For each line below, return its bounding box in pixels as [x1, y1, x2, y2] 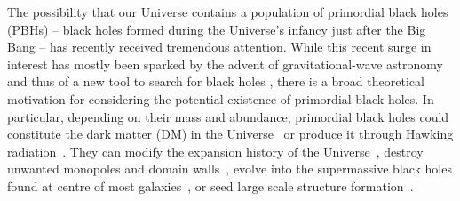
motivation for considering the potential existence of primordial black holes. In [7, 89, 434, 108]
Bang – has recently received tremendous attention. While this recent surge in [7, 37, 432, 56]
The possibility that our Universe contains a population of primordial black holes [7, 3, 448, 20]
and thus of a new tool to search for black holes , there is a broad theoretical [7, 72, 424, 91]
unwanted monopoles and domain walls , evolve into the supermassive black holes [7, 159, 452, 178]
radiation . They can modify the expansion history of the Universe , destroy [7, 141, 424, 160]
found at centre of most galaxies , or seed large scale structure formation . [7, 176, 414, 195]
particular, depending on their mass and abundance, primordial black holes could [7, 107, 449, 125]
